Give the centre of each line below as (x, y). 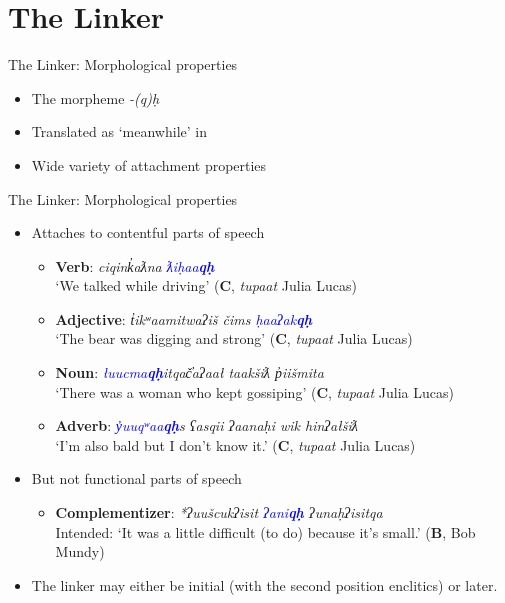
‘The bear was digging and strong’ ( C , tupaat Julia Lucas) (234, 338)
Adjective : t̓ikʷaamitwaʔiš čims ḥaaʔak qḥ (183, 318)
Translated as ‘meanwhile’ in (119, 131)
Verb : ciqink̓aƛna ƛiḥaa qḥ (135, 265)
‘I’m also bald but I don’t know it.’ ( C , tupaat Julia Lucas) (235, 444)
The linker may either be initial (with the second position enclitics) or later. (264, 584)
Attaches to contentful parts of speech (148, 232)
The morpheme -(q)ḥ (95, 97)
